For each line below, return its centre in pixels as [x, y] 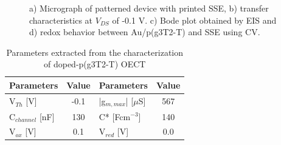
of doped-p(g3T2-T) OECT [95, 64]
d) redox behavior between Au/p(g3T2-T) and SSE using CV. [145, 32]
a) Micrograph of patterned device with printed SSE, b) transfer [149, 8]
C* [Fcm [115, 116]
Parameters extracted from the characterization [95, 52]
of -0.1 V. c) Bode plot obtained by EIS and [194, 20]
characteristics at [61, 20]
